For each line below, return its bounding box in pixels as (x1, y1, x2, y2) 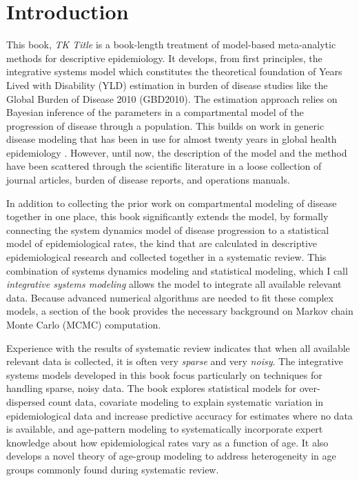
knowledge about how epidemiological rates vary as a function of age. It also (6, 435, 329, 449)
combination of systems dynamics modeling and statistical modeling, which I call (6, 263, 348, 277)
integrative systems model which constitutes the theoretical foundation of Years (6, 64, 342, 79)
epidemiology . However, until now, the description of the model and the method (6, 145, 347, 159)
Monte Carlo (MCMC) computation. (6, 317, 161, 331)
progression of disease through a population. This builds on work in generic (6, 118, 325, 132)
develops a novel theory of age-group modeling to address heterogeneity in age (6, 449, 336, 463)
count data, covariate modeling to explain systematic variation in (48, 394, 324, 409)
